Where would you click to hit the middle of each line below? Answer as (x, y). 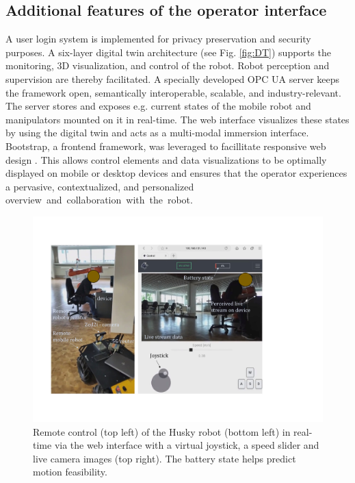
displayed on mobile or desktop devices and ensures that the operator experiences (176, 173)
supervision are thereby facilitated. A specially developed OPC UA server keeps (173, 78)
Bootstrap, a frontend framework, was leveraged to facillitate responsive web (166, 146)
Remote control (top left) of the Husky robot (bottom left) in (162, 431)
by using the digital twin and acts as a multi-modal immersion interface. (157, 133)
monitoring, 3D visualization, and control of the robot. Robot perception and (168, 65)
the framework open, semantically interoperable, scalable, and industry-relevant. (173, 92)
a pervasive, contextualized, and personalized (100, 186)
